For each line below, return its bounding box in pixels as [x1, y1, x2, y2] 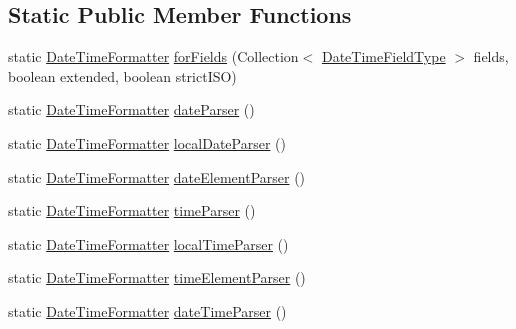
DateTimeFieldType [321, 46, 446, 67]
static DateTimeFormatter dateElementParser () [8, 166, 306, 187]
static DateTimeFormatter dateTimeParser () [8, 300, 287, 321]
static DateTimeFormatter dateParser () [8, 99, 255, 120]
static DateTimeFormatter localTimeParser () [8, 233, 289, 254]
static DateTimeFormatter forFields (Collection [8, 46, 299, 67]
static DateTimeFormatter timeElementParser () [8, 267, 306, 288]
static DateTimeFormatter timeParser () [8, 200, 256, 221]
